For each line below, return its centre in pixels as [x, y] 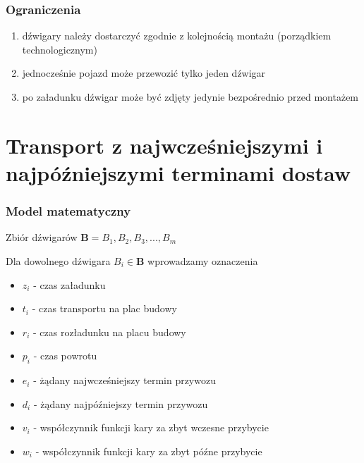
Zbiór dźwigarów [42, 237]
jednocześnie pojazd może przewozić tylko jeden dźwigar [144, 73]
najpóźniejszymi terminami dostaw [178, 172]
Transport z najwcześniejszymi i [164, 145]
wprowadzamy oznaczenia [203, 260]
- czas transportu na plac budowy [104, 308]
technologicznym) [60, 49]
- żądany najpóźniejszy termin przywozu [121, 403]
